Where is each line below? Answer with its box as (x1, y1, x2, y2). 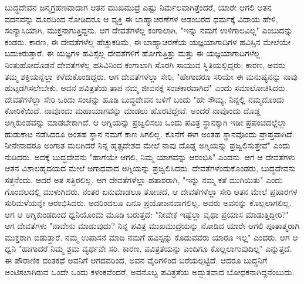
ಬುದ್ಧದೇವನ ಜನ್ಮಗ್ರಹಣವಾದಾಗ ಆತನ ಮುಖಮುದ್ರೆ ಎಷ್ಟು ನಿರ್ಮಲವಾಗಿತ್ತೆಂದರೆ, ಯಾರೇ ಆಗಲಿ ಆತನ (5, 1, 272, 13)
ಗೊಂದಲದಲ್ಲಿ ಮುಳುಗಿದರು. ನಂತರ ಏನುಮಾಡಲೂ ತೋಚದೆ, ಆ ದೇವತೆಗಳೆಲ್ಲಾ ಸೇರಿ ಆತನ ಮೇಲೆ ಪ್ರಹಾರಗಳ (5, 185, 298, 197)
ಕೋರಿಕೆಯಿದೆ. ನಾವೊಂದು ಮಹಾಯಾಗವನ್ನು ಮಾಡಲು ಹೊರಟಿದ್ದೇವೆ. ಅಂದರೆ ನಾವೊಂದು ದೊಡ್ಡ (5, 104, 261, 117)
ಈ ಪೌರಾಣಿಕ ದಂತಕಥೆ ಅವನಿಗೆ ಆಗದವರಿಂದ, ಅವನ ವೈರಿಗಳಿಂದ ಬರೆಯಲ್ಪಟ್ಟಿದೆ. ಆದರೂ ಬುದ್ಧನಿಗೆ (5, 254, 268, 266)
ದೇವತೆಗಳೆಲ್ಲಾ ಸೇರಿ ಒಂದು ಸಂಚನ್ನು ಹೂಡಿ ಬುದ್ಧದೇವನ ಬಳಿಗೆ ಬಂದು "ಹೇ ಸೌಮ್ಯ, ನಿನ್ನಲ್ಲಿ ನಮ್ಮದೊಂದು (5, 93, 285, 105)
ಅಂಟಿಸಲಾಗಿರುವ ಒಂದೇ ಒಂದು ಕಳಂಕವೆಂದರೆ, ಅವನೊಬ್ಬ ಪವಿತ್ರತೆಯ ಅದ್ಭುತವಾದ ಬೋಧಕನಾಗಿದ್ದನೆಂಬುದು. (5, 265, 295, 278)
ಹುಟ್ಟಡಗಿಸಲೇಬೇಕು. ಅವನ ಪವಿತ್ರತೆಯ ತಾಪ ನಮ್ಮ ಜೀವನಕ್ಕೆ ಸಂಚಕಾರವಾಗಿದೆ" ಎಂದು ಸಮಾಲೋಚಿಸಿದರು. (5, 82, 288, 94)
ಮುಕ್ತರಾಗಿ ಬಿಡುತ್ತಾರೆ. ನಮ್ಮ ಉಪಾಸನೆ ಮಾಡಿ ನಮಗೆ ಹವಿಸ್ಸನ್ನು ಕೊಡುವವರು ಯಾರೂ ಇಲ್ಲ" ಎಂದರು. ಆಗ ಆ (5, 231, 298, 243)
